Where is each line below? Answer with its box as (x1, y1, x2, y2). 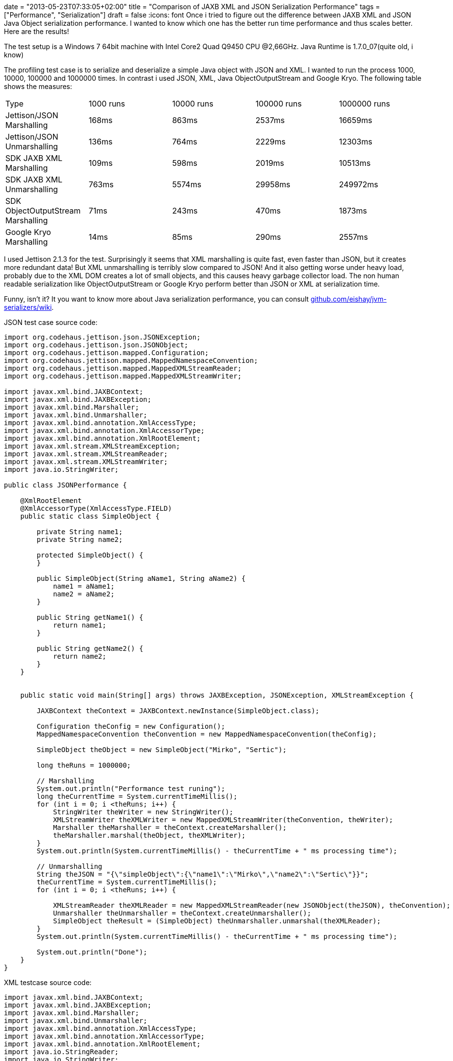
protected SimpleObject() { (36, 551, 143, 559)
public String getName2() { (36, 645, 143, 652)
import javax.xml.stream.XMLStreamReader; (4, 450, 168, 458)
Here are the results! (4, 27, 69, 36)
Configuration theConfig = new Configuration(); (36, 722, 226, 730)
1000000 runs (339, 99, 390, 108)
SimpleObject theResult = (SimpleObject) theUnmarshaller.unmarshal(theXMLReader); (53, 917, 381, 925)
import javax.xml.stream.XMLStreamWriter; (4, 458, 168, 466)
